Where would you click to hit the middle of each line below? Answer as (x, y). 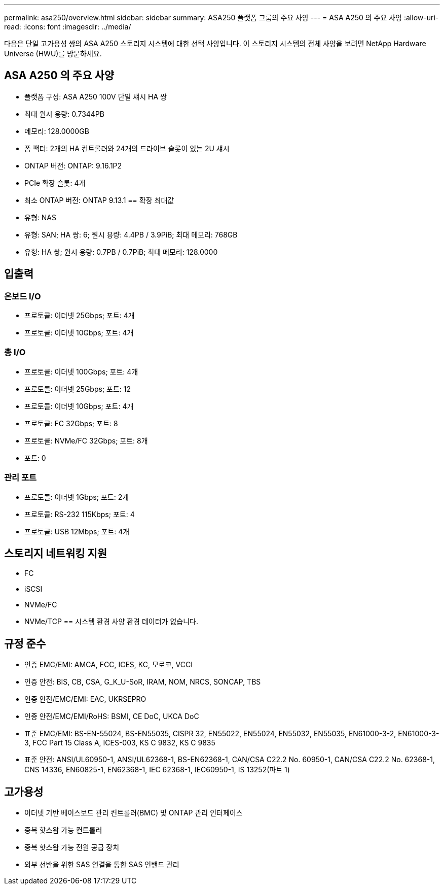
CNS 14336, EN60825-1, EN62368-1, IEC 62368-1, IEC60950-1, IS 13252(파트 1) (157, 770)
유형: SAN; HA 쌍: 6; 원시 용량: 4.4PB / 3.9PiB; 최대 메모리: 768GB (131, 234)
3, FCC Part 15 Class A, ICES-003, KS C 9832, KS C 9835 (120, 743)
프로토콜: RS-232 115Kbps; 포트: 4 (80, 514)
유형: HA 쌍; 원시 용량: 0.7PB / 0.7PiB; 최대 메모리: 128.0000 (121, 252)
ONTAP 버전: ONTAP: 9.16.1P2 (73, 165)
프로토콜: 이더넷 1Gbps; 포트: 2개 (77, 497)
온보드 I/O (23, 296)
